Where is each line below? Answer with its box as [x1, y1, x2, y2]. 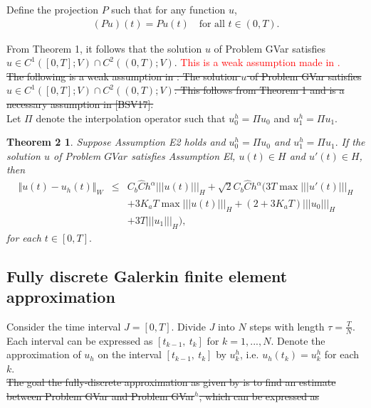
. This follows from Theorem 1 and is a [174, 82, 345, 97]
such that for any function [111, 2, 226, 16]
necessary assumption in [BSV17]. [6, 97, 154, 111]
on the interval [98, 347, 162, 362]
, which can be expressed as [199, 389, 320, 404]
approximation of [6, 347, 81, 362]
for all [199, 18, 225, 29]
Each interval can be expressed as [6, 333, 153, 348]
